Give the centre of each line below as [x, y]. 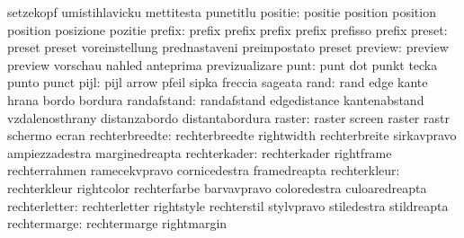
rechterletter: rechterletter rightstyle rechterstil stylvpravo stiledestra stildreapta [228, 205]
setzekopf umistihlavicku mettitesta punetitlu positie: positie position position [222, 12]
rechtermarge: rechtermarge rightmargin [117, 223]
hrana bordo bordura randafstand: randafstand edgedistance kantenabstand [216, 99]
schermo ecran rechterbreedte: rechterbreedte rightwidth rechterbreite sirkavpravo [232, 135]
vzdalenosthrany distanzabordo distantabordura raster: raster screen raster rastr [228, 117]
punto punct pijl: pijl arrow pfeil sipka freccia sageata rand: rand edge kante [218, 82]
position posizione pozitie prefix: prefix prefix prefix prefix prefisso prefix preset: [228, 29]
